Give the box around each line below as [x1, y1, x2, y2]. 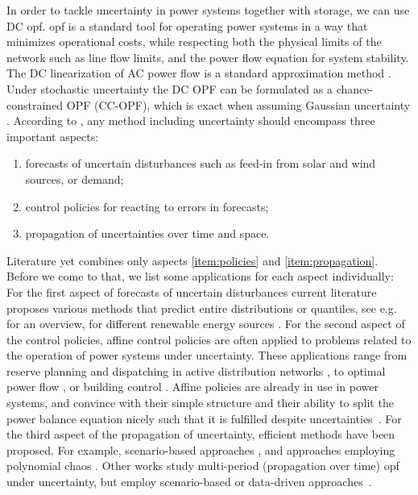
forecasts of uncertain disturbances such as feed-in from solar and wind [25, 155, 376, 172]
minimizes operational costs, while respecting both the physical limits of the [6, 33, 382, 50]
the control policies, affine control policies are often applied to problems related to [6, 331, 412, 347]
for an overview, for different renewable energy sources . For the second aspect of [6, 315, 405, 332]
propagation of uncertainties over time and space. [25, 225, 270, 242]
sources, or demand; [25, 170, 124, 187]
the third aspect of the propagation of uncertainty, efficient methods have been [6, 426, 395, 443]
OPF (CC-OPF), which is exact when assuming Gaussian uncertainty [66, 96, 411, 113]
